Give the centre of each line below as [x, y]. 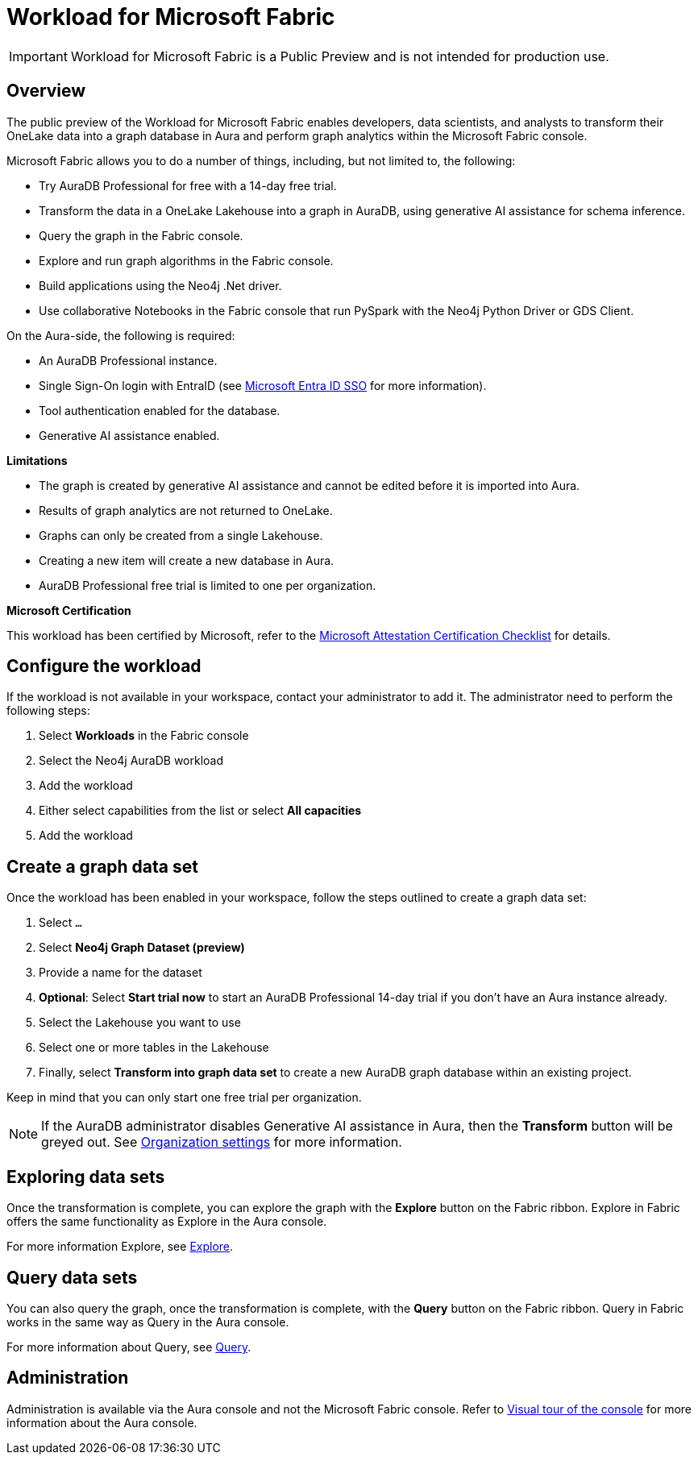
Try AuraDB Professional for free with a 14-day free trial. [188, 185]
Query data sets [72, 1277]
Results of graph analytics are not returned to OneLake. [186, 510]
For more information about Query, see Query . [129, 1347]
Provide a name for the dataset [120, 973]
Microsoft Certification [69, 610]
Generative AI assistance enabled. [129, 435]
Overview [46, 91]
